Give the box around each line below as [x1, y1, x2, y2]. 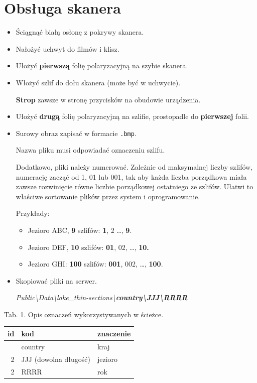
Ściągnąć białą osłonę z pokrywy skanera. [16, 27, 144, 37]
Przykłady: [16, 208, 50, 218]
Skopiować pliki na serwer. [16, 275, 97, 286]
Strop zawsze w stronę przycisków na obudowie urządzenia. [16, 94, 201, 104]
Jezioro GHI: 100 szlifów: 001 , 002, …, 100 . [28, 259, 163, 269]
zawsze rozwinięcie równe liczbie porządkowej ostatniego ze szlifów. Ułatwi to [16, 181, 253, 192]
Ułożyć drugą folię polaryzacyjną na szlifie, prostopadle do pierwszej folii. [16, 111, 249, 121]
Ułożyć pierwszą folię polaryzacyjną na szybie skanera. [16, 60, 188, 71]
